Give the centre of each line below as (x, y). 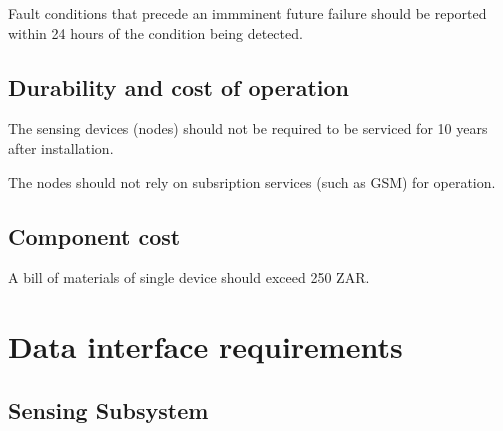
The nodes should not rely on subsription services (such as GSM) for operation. (252, 181)
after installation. (61, 147)
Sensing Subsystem (108, 409)
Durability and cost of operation (179, 86)
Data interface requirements (205, 346)
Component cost (94, 235)
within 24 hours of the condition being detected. (155, 32)
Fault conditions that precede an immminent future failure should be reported (247, 13)
